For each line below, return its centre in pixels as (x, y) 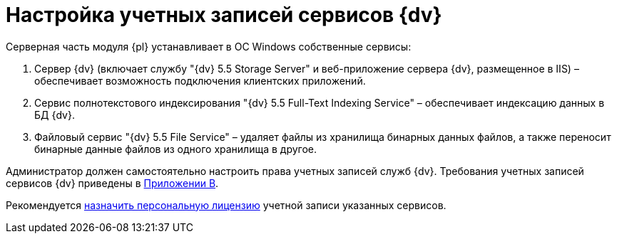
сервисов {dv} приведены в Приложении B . (112, 183)
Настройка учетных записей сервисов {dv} (224, 15)
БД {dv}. (55, 115)
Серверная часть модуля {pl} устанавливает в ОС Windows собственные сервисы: (209, 46)
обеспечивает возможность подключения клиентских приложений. (200, 80)
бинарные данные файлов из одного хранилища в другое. (176, 149)
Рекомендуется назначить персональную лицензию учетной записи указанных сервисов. (226, 205)
